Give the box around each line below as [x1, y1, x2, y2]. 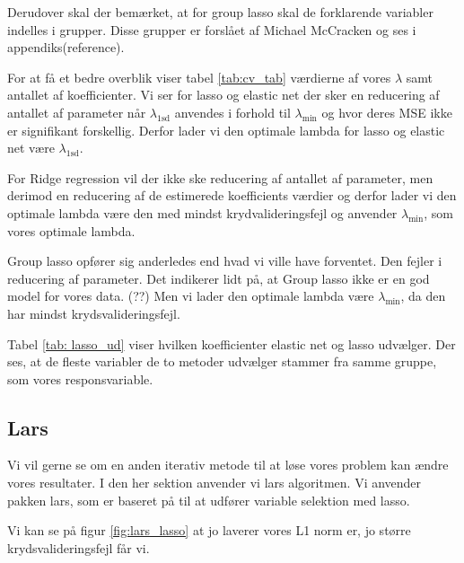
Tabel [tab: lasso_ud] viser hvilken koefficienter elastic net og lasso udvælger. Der [7, 334, 456, 353]
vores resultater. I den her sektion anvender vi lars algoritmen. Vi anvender [7, 473, 422, 492]
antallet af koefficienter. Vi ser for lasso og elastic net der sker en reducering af [7, 85, 440, 104]
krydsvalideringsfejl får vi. [7, 538, 150, 557]
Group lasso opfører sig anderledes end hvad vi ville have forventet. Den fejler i [7, 251, 442, 270]
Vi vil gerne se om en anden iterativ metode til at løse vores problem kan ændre [7, 455, 449, 474]
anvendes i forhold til [174, 102, 291, 121]
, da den [400, 286, 446, 305]
